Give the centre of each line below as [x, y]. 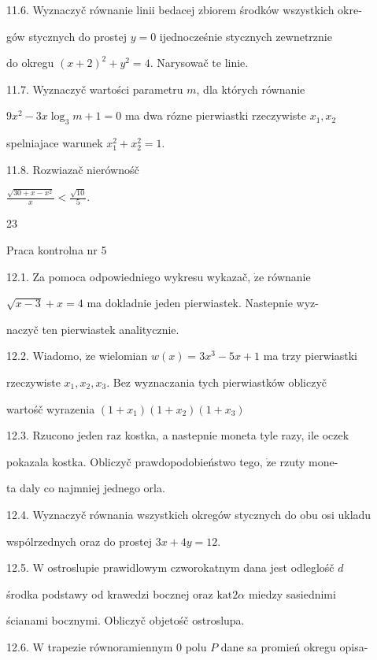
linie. [237, 63]
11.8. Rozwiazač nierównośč [73, 169]
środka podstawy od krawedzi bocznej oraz [110, 593]
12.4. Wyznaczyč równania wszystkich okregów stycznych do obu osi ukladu [189, 514]
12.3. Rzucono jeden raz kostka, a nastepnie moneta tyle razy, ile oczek [178, 435]
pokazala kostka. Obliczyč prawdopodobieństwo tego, [135, 461]
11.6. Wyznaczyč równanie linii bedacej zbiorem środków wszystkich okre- [184, 9]
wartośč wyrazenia [51, 408]
